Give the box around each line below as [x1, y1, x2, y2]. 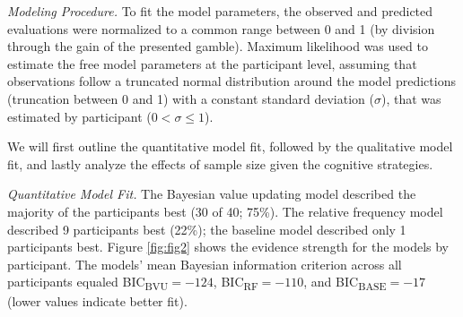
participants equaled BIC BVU [7, 272, 169, 294]
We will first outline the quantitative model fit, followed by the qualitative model [7, 137, 453, 156]
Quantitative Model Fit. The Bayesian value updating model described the [7, 184, 416, 203]
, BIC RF [213, 272, 258, 294]
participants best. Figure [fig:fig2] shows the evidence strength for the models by [7, 237, 449, 256]
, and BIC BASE [303, 272, 387, 294]
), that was [380, 89, 441, 107]
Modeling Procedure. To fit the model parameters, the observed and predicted [7, 2, 433, 20]
